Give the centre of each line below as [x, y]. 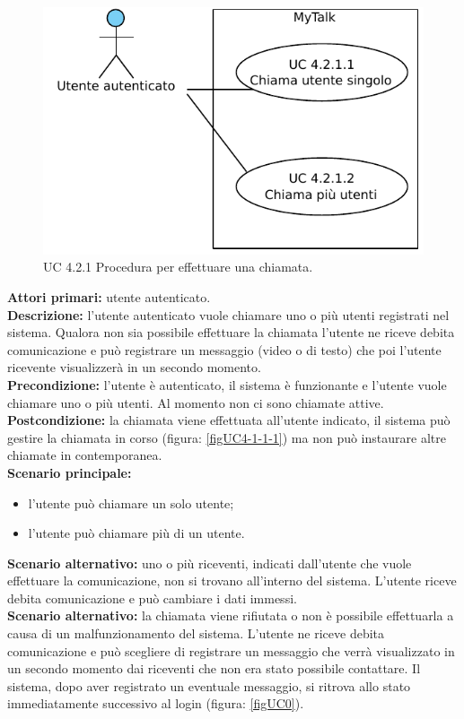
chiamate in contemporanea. [85, 455]
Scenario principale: [70, 472]
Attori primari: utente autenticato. [109, 296]
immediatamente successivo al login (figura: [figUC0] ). [156, 703]
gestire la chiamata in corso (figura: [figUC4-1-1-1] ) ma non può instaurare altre [227, 437]
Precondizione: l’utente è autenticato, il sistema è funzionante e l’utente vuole [227, 384]
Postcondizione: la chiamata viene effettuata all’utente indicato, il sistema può [229, 420]
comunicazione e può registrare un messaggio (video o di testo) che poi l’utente [224, 349]
